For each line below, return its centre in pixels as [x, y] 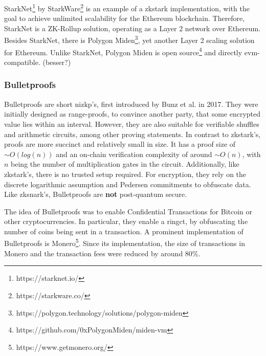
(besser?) [57, 62]
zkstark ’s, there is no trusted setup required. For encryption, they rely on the [125, 174]
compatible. [22, 62]
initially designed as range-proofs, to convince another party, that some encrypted [132, 114]
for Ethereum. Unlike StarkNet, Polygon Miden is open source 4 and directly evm [131, 51]
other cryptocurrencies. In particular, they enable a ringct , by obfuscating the [126, 221]
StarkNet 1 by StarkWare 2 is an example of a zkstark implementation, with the [127, 7]
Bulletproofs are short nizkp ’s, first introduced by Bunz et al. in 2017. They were [131, 104]
